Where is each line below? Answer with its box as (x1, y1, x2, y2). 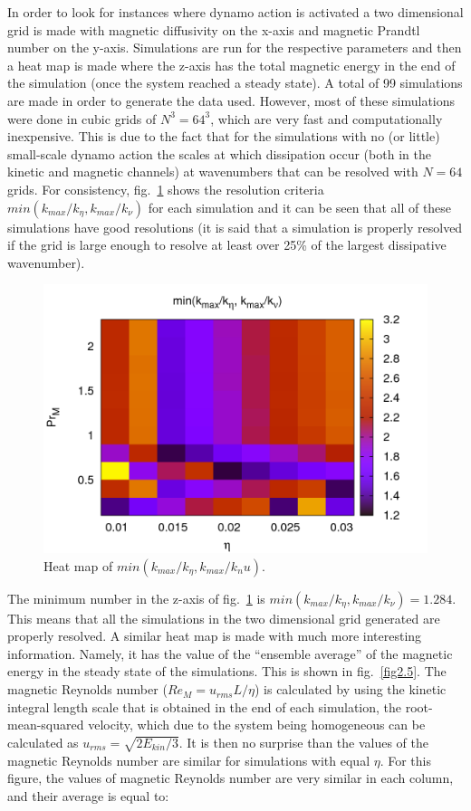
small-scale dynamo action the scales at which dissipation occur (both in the (7, 144, 431, 163)
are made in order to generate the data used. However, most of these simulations (7, 91, 456, 110)
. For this (380, 750, 432, 769)
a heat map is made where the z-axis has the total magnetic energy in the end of (7, 55, 456, 74)
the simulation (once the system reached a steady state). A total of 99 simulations (7, 73, 463, 92)
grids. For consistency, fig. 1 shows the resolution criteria (7, 179, 324, 198)
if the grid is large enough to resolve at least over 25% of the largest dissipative (7, 235, 447, 254)
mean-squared (7, 715, 84, 734)
